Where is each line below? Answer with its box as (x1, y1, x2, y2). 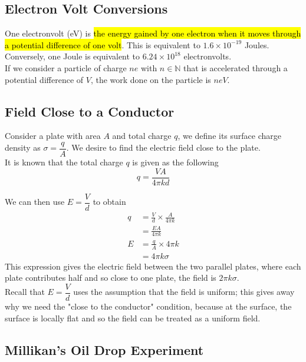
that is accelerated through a (183, 61, 288, 74)
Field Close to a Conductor (5, 102, 175, 120)
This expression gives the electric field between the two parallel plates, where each (5, 260, 301, 272)
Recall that (5, 285, 45, 298)
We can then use (5, 195, 65, 208)
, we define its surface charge (177, 129, 282, 142)
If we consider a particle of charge (5, 61, 127, 74)
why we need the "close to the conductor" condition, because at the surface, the (5, 300, 292, 312)
